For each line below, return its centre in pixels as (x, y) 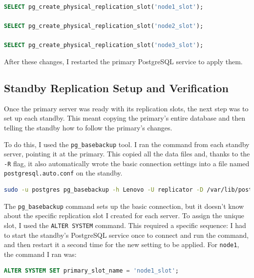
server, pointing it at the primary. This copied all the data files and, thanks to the (127, 154)
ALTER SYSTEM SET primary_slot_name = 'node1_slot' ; (92, 271)
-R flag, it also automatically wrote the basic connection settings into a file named (127, 163)
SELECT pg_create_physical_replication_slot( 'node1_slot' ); (104, 7)
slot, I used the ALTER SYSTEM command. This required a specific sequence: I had (125, 225)
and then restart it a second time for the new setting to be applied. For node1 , (122, 244)
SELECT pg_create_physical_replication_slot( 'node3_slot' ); (104, 45)
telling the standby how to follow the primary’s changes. (88, 127)
